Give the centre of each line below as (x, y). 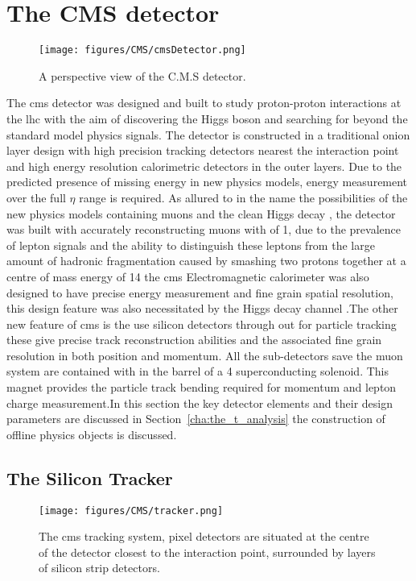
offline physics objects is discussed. (92, 434)
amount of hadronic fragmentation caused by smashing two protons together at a (206, 261)
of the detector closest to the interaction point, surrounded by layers (207, 552)
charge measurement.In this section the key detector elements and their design (200, 403)
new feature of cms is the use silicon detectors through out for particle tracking (202, 324)
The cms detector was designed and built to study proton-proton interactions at (204, 103)
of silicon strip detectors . (99, 568)
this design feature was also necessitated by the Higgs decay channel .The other (202, 308)
